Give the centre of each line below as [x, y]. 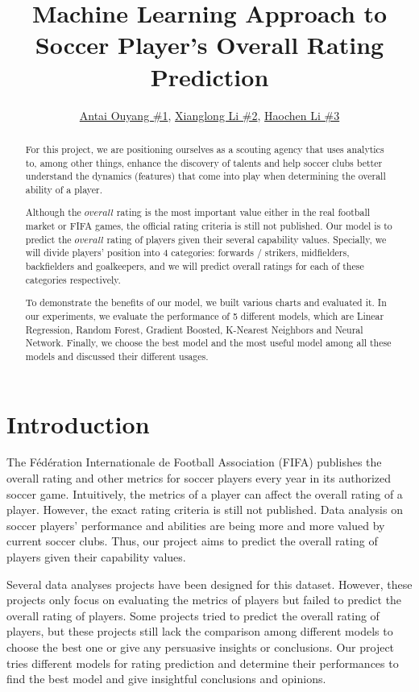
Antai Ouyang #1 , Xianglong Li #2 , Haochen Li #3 [209, 115]
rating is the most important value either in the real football [243, 212]
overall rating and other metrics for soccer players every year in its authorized [199, 478]
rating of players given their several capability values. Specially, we [247, 239]
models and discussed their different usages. [117, 356]
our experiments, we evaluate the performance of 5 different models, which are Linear [205, 315]
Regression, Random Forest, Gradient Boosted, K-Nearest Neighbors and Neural [194, 329]
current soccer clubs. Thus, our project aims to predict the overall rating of [192, 541]
